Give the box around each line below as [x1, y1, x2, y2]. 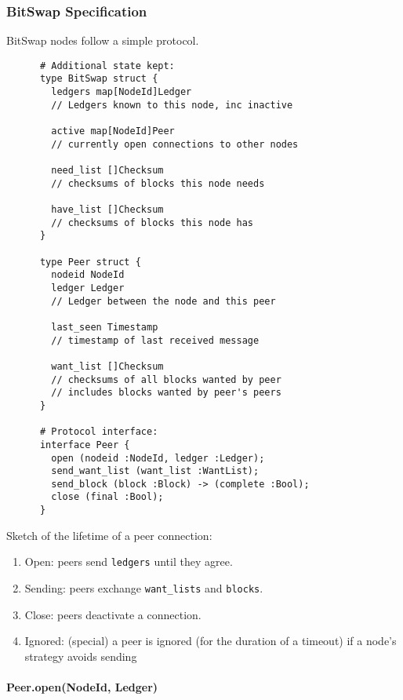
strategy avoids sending [24, 647, 137, 664]
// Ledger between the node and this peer [51, 295, 276, 307]
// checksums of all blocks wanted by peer [51, 374, 281, 385]
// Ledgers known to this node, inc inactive [51, 99, 293, 111]
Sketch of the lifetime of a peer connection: [6, 527, 212, 543]
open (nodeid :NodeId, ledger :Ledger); [51, 452, 265, 464]
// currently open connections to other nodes [51, 138, 299, 150]
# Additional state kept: [39, 60, 175, 71]
